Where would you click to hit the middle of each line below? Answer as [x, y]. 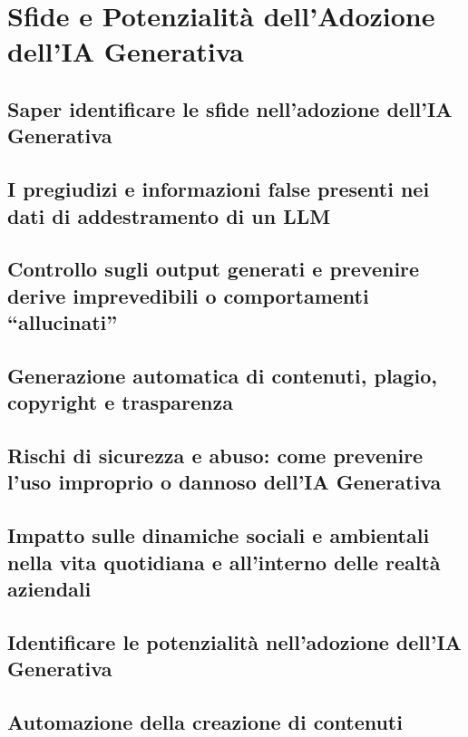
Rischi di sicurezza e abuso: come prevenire [215, 456]
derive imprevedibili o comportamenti [188, 295]
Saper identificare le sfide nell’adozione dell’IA [230, 108]
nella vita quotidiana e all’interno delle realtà [224, 562]
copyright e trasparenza [120, 402]
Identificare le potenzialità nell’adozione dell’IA [234, 641]
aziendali [49, 588]
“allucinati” [63, 322]
